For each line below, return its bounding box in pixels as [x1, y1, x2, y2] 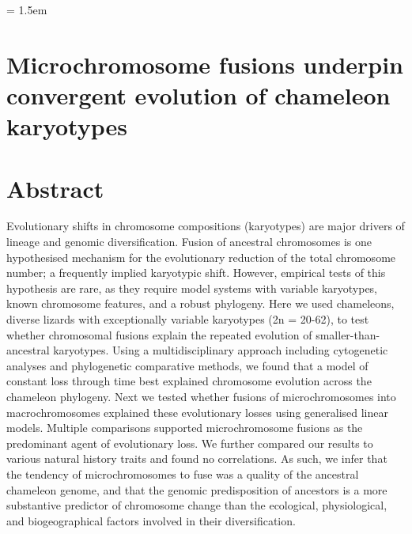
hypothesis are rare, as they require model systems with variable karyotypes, [6, 279, 378, 296]
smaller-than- [316, 326, 380, 343]
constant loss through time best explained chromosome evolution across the [6, 373, 372, 389]
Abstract [6, 172, 104, 204]
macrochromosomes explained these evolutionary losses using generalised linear [6, 403, 388, 420]
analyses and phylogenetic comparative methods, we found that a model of [6, 357, 369, 373]
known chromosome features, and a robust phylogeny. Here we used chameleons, [6, 295, 395, 312]
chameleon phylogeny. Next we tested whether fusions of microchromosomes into [6, 388, 396, 404]
